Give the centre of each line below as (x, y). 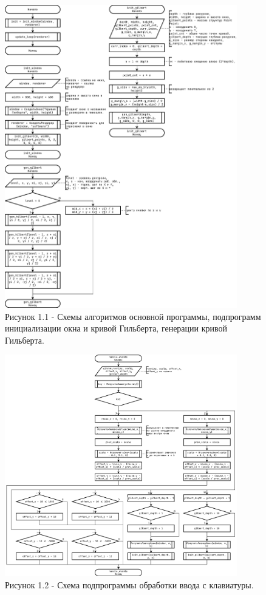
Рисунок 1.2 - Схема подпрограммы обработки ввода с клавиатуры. (129, 584)
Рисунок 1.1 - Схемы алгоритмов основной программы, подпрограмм (133, 316)
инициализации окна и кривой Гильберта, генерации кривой (116, 328)
